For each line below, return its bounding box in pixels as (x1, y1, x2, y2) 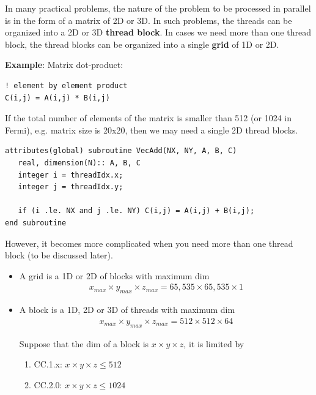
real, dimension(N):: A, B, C (18, 158, 141, 167)
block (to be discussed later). (5, 249, 113, 261)
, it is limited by (183, 337, 244, 350)
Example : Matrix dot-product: (5, 58, 123, 71)
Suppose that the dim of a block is (19, 337, 149, 350)
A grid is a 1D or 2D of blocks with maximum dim (19, 269, 210, 282)
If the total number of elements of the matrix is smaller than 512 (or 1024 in (5, 111, 292, 124)
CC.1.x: (34, 358, 62, 371)
